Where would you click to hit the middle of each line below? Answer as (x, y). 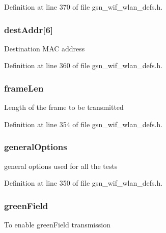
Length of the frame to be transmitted (64, 107)
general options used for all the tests (61, 166)
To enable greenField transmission (57, 225)
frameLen (24, 88)
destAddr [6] (29, 29)
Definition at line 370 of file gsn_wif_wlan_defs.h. (84, 7)
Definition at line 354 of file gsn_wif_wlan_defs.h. (84, 124)
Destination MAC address (45, 48)
